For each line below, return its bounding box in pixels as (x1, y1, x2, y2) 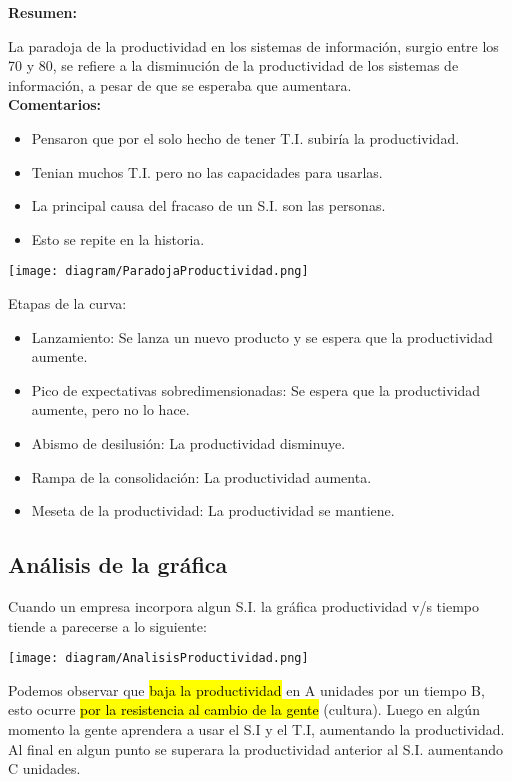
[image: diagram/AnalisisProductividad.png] (8, 651, 309, 666)
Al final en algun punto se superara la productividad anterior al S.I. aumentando (8, 738, 504, 759)
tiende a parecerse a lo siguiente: (8, 615, 207, 636)
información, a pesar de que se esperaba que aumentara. (8, 74, 352, 95)
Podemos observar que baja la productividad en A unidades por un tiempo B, (8, 679, 485, 700)
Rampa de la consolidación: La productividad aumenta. (31, 466, 372, 487)
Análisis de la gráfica (8, 549, 228, 580)
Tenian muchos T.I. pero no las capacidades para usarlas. (31, 161, 383, 182)
